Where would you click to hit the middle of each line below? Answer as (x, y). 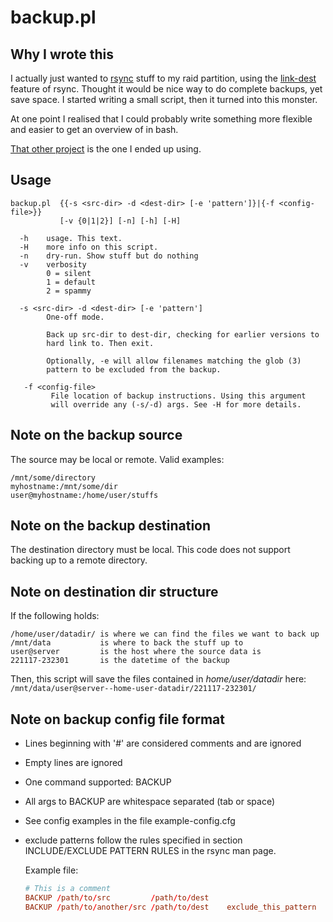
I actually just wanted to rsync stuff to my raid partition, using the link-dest (163, 78)
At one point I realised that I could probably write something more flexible (161, 119)
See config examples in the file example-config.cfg (130, 821)
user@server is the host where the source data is (136, 652)
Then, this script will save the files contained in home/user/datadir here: (158, 679)
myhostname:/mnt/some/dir (64, 486)
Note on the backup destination (111, 526)
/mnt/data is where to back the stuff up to (127, 643)
